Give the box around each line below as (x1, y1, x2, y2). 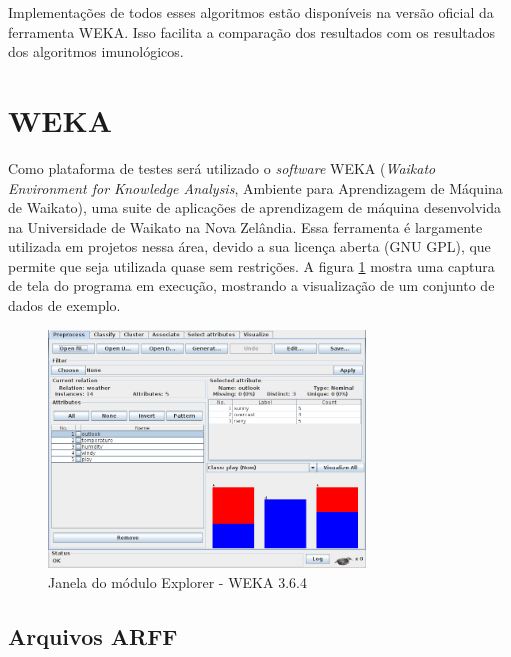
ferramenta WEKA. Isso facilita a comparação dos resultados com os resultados (8, 21, 496, 42)
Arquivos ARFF (8, 620, 178, 651)
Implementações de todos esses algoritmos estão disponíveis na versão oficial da (8, 2, 494, 22)
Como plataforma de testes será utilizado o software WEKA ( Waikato (8, 157, 436, 178)
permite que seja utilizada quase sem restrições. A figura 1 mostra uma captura (8, 255, 495, 276)
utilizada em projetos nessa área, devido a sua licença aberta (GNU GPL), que (8, 236, 491, 257)
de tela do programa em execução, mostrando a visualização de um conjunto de (8, 275, 495, 296)
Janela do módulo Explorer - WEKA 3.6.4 (48, 571, 307, 592)
